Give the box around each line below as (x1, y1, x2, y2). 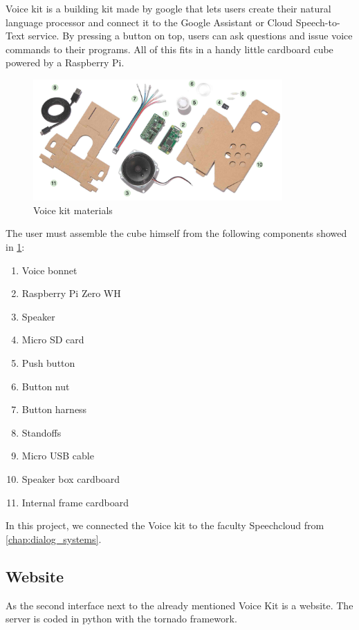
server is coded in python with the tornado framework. (6, 611, 237, 626)
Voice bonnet (21, 262, 77, 277)
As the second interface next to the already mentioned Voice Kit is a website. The (6, 598, 353, 612)
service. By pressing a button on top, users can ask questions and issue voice (28, 28, 353, 43)
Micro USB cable (21, 448, 94, 463)
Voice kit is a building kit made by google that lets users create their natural (6, 1, 331, 15)
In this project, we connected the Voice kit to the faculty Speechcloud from (6, 518, 324, 533)
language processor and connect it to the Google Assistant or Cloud (6, 15, 293, 29)
